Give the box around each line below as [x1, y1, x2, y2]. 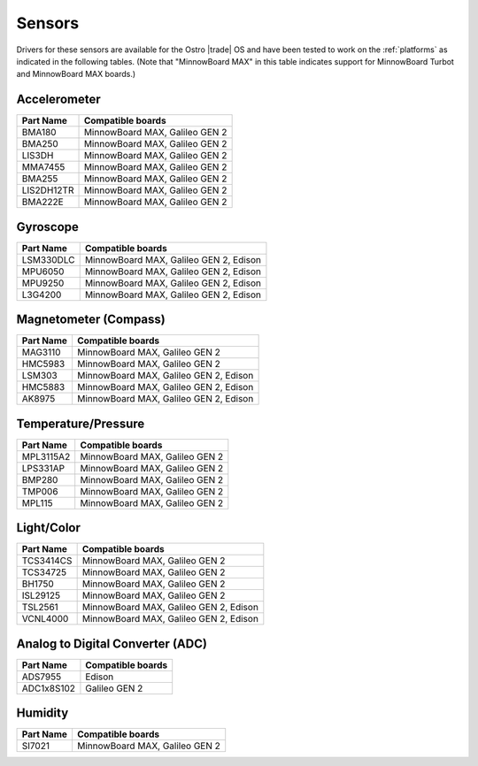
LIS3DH [21, 149, 54, 162]
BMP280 [21, 473, 58, 486]
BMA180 [21, 126, 57, 139]
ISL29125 [21, 589, 61, 601]
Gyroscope [16, 219, 80, 234]
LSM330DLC [21, 253, 75, 265]
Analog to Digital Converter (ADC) [16, 636, 208, 651]
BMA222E [21, 195, 64, 208]
